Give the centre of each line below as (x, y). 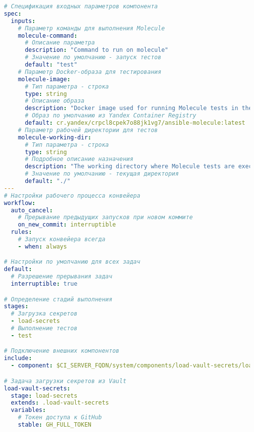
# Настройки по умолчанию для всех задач (72, 262)
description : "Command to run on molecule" (96, 50)
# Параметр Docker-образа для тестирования (90, 72)
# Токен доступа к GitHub (60, 418)
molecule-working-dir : (54, 137)
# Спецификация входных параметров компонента (81, 6)
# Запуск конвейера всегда (62, 239)
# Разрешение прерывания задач (62, 277)
